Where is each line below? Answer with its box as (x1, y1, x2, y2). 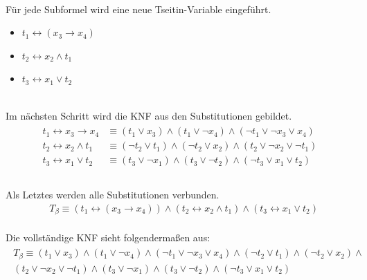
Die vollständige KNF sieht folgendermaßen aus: (6, 230, 211, 244)
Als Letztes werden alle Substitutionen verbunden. (6, 187, 220, 201)
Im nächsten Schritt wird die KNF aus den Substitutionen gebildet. (6, 108, 292, 122)
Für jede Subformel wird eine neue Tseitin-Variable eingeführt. (6, 1, 271, 16)
